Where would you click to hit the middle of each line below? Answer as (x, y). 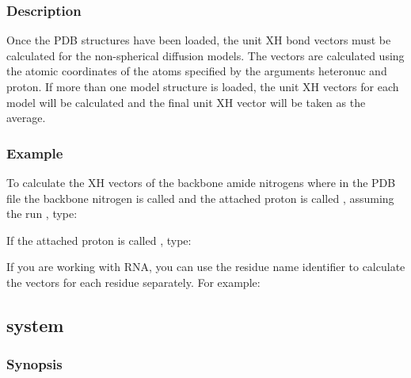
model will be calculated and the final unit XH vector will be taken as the (186, 102)
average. (26, 118)
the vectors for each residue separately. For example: (133, 282)
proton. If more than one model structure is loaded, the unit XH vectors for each (203, 86)
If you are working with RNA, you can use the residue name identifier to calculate (206, 267)
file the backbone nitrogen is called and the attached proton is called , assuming (200, 198)
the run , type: (42, 214)
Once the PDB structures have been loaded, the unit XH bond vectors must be (199, 40)
